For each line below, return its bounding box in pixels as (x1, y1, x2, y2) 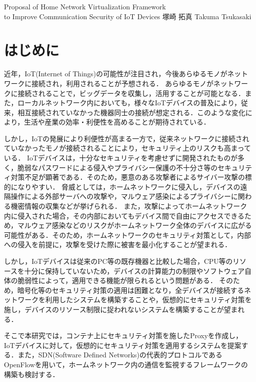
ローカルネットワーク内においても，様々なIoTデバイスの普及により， (17, 97, 241, 108)
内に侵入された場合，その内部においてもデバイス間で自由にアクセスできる (4, 210, 245, 221)
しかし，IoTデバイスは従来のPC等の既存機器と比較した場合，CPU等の (4, 256, 233, 266)
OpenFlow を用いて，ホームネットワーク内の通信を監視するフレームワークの (4, 359, 248, 369)
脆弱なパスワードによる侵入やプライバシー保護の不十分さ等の (17, 162, 218, 172)
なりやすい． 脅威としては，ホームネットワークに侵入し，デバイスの (17, 181, 241, 191)
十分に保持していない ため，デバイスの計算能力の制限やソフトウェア (24, 265, 245, 276)
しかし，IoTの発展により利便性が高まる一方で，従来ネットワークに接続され (4, 133, 250, 143)
